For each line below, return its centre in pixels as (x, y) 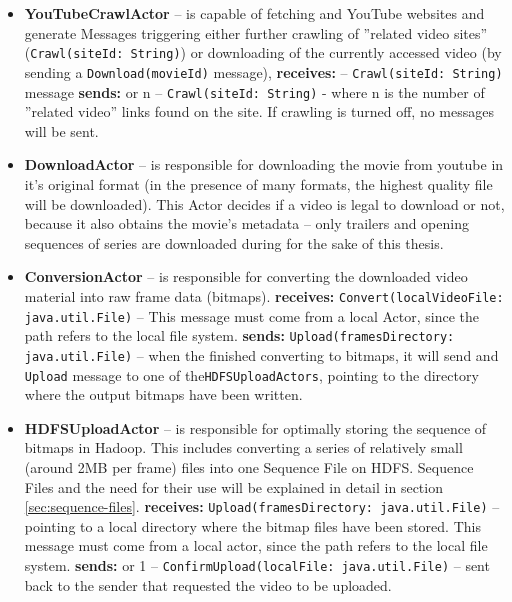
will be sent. (61, 130)
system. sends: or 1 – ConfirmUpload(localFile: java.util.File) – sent (257, 565)
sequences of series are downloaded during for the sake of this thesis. (234, 242)
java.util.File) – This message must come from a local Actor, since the (252, 315)
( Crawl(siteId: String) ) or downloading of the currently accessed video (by (263, 52)
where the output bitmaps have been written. (163, 394)
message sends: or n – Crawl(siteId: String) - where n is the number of (254, 91)
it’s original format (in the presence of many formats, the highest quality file (258, 183)
